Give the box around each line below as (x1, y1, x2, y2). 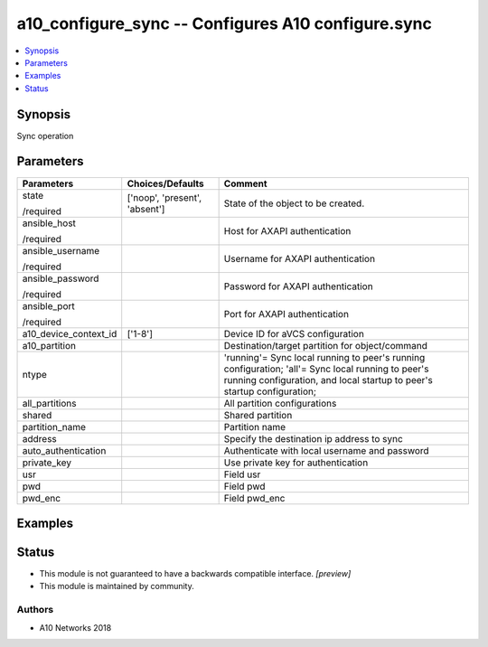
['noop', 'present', (127, 191, 202, 203)
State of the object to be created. (223, 197, 365, 210)
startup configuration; (223, 385, 316, 398)
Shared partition (223, 408, 293, 421)
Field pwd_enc (223, 492, 286, 504)
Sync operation (16, 130, 74, 141)
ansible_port (22, 299, 76, 312)
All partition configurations (223, 397, 337, 409)
